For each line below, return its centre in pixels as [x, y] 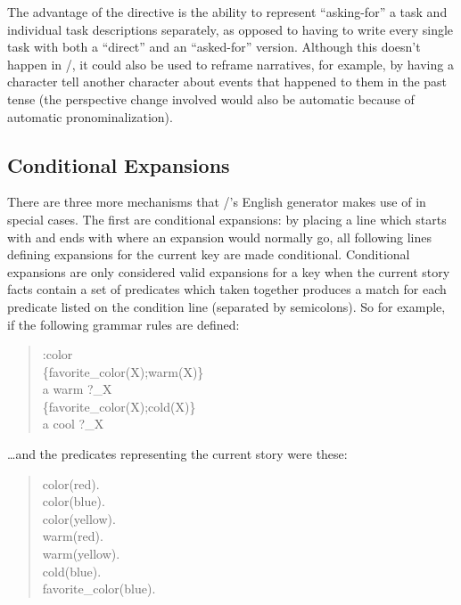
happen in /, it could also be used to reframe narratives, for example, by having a [230, 64]
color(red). [71, 483]
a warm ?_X [77, 389]
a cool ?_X [73, 424]
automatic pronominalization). [90, 116]
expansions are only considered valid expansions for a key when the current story [229, 271]
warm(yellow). [81, 554]
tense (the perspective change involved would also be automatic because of [211, 98]
